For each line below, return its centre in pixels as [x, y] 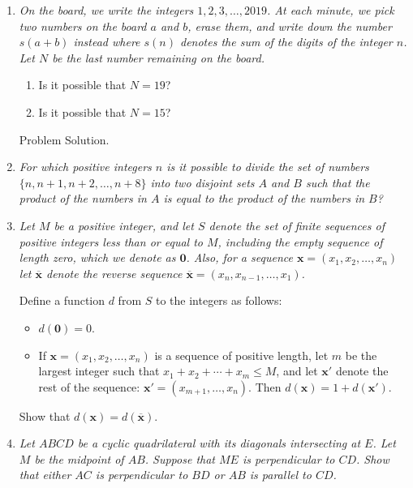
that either [45, 475]
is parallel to [280, 475]
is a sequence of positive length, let [241, 355]
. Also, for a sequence [239, 257]
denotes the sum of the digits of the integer [286, 42]
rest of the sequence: [89, 386]
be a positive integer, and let [124, 225]
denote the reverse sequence [114, 273]
